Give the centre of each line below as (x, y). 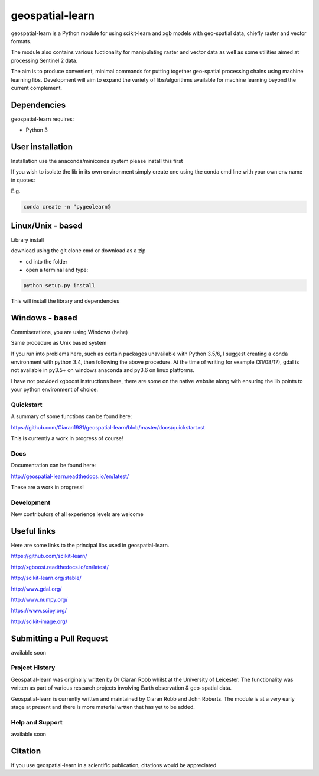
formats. (21, 41)
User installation (42, 147)
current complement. (36, 88)
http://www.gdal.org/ (36, 589)
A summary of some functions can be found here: (71, 416)
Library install (27, 239)
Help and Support (37, 722)
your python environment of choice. (55, 389)
